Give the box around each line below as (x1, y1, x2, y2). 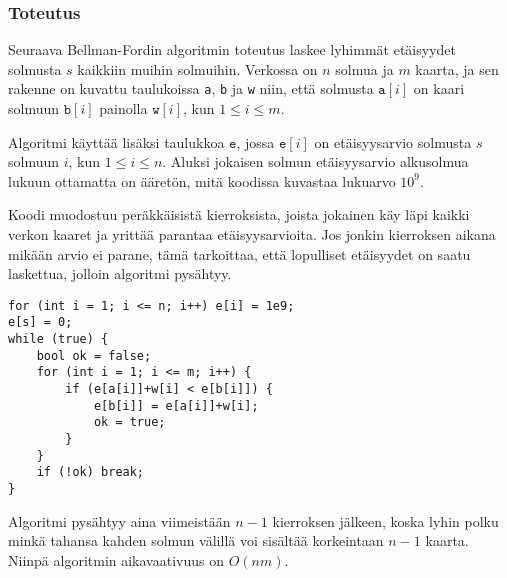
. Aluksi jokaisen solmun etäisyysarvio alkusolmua (162, 151, 469, 172)
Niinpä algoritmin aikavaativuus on (8, 549, 224, 570)
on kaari (413, 78, 465, 99)
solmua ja (335, 58, 394, 79)
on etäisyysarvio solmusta (314, 131, 472, 152)
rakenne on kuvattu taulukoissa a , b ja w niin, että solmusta (8, 78, 374, 99)
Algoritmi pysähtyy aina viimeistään (8, 510, 231, 531)
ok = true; (93, 415, 166, 430)
